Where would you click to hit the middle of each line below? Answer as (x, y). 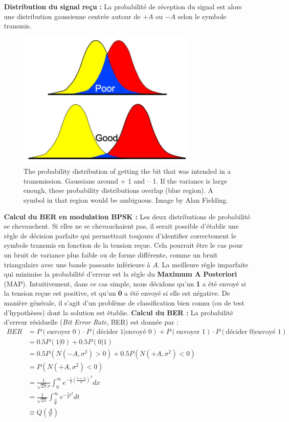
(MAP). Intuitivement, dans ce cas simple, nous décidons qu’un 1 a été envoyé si (125, 283)
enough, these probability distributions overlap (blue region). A (118, 190)
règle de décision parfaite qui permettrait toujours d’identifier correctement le (120, 235)
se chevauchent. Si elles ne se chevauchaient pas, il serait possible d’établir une (122, 226)
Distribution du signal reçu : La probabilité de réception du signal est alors (123, 6)
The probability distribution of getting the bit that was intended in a (127, 171)
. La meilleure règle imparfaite (203, 264)
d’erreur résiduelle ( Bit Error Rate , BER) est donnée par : (91, 322)
